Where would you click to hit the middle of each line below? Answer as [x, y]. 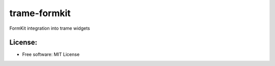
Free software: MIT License [51, 54]
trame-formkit [40, 13]
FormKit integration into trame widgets [50, 28]
